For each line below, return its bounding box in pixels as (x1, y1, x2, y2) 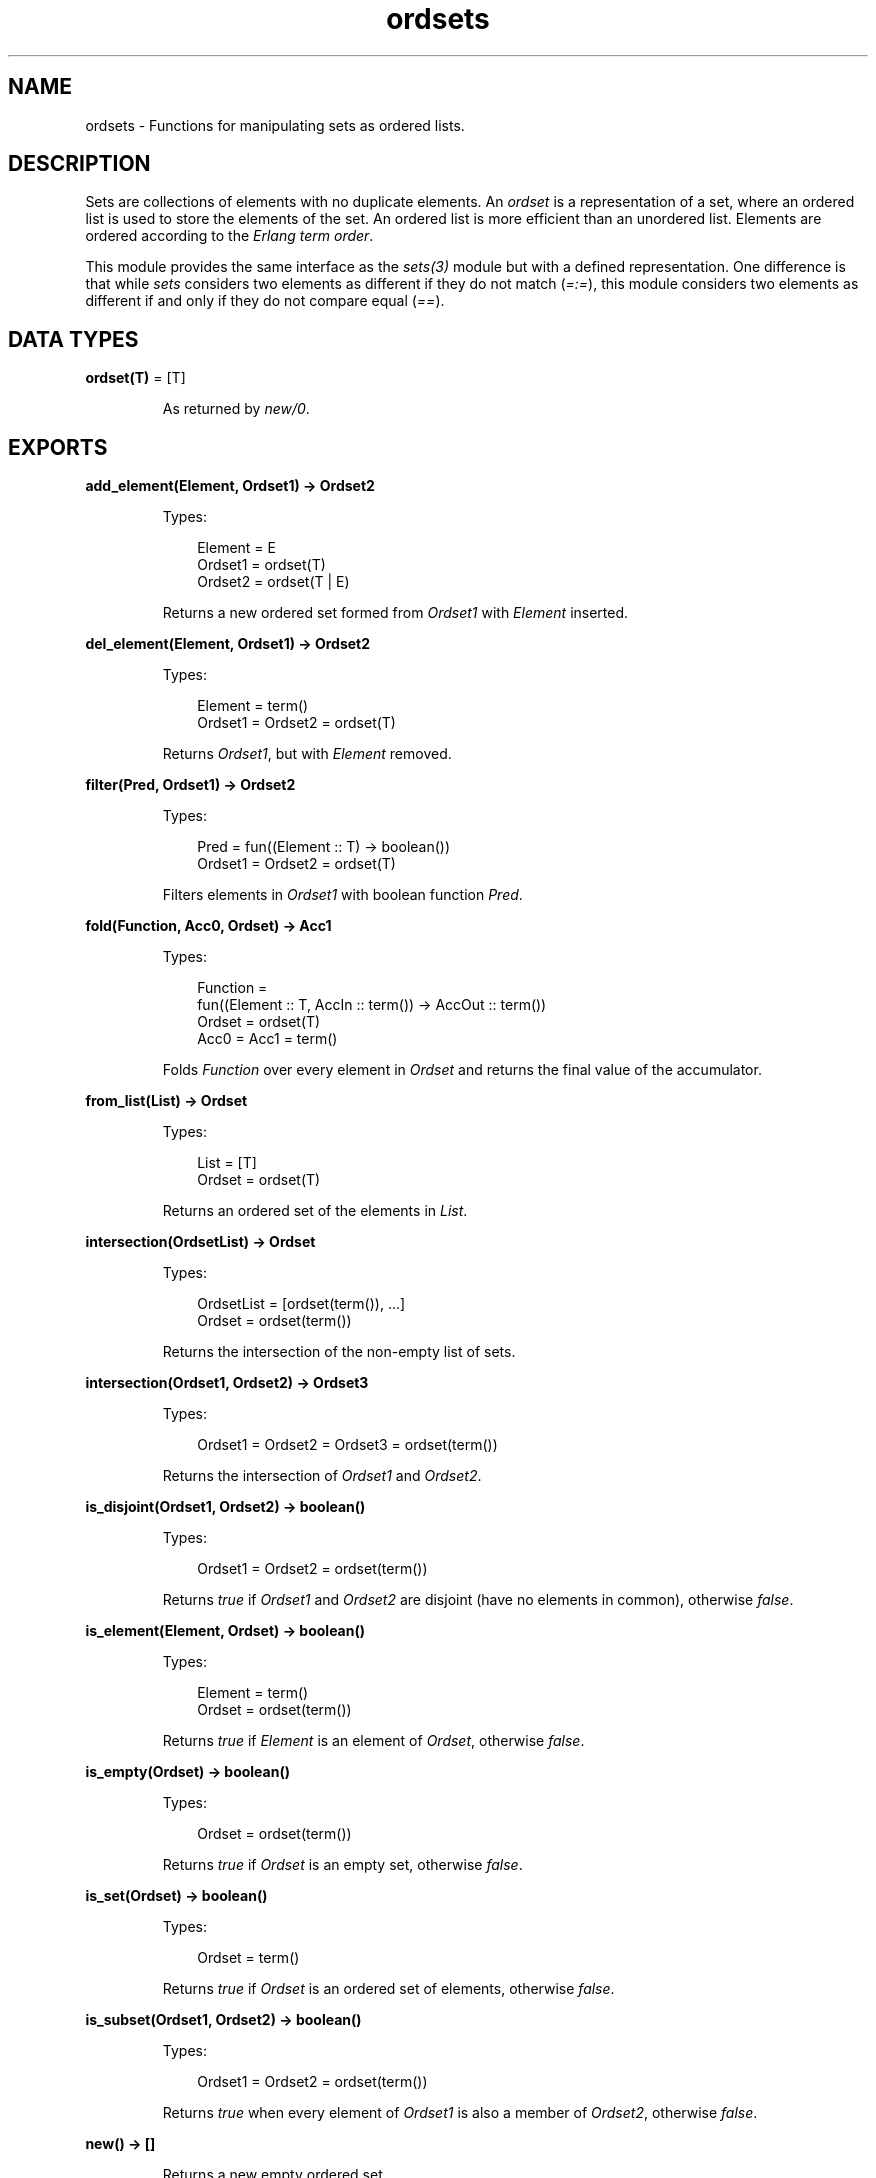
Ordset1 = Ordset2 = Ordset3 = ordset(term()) (197, 1436, 498, 1454)
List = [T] (197, 1154, 257, 1172)
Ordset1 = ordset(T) (197, 556, 326, 574)
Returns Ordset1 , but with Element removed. (162, 745, 452, 763)
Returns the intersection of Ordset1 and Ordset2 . (162, 1467, 482, 1485)
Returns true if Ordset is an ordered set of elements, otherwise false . (162, 1980, 615, 1998)
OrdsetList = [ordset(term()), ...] (197, 1295, 406, 1313)
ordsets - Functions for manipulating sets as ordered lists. (85, 116, 465, 134)
